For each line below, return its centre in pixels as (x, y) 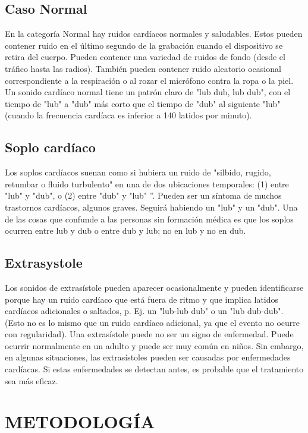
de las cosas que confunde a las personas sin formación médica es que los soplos (149, 219)
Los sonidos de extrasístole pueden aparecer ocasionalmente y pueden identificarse (154, 287)
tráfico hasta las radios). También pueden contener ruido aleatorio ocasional (143, 68)
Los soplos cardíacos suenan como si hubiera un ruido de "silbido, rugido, (138, 172)
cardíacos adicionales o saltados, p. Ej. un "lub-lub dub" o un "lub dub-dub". (144, 311)
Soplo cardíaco (50, 147)
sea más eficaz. (32, 380)
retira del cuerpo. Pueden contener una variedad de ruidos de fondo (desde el (145, 57)
